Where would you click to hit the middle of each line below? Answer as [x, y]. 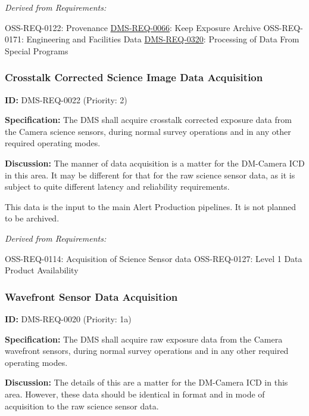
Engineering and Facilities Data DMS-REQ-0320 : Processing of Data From [163, 39]
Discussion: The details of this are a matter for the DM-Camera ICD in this [146, 382]
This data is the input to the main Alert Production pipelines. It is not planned [151, 206]
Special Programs [37, 50]
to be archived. [32, 218]
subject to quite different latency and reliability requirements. [117, 187]
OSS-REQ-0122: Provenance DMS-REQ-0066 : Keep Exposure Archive [133, 27]
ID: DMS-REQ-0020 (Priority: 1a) [68, 318]
